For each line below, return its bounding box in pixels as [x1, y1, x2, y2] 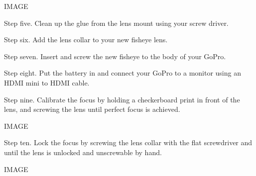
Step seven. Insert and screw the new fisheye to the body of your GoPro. [4, 51, 226, 61]
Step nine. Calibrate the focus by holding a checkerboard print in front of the [4, 94, 240, 104]
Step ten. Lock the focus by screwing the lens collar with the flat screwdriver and [4, 137, 253, 148]
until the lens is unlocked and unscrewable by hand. [4, 147, 162, 157]
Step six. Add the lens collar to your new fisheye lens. [4, 34, 168, 45]
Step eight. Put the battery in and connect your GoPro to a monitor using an [4, 68, 241, 78]
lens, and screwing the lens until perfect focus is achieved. [4, 104, 180, 114]
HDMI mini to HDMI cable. [4, 77, 90, 88]
